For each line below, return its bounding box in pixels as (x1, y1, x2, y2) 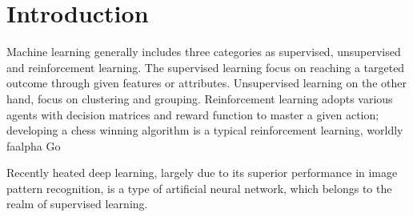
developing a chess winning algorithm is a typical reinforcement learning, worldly (6, 122, 403, 139)
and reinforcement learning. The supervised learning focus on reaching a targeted (6, 58, 405, 75)
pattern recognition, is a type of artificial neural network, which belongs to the (6, 179, 392, 196)
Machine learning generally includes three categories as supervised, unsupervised (6, 43, 401, 60)
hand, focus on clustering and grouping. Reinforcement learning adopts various (6, 90, 393, 106)
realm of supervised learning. (6, 195, 148, 212)
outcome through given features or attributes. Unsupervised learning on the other (6, 74, 407, 91)
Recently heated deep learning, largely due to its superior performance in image (6, 164, 398, 181)
